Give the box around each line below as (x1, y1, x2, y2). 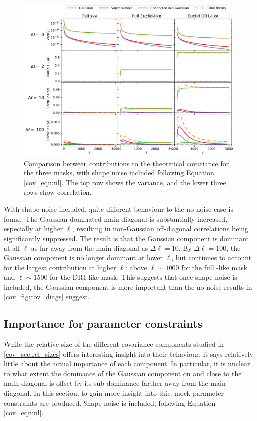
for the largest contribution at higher (4, 262, 116, 272)
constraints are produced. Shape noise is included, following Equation (4, 397, 216, 408)
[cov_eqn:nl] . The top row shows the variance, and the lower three (24, 177, 226, 187)
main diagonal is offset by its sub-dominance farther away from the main (4, 378, 226, 388)
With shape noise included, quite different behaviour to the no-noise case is (4, 203, 233, 214)
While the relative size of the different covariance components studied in (4, 339, 224, 349)
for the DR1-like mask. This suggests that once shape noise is (50, 272, 237, 282)
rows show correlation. (24, 187, 92, 197)
